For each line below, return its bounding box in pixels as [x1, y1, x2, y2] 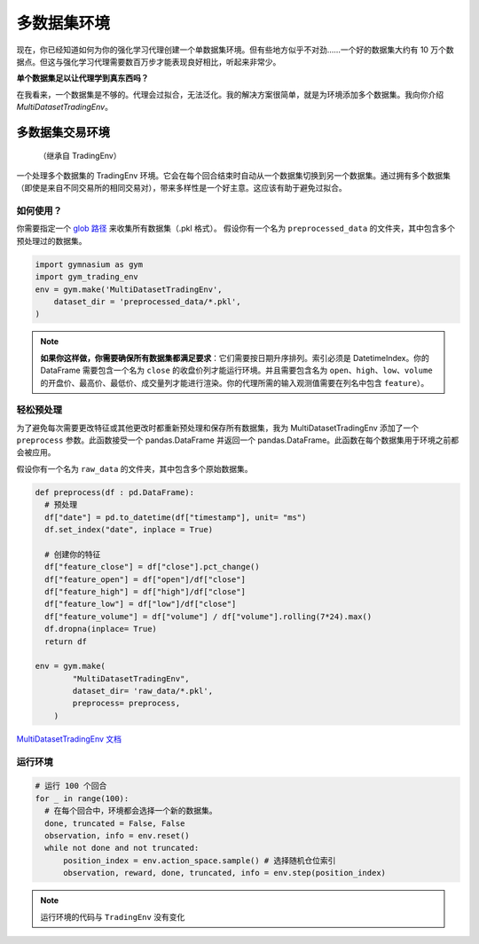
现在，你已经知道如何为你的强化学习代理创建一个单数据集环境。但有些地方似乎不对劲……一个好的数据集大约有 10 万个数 [16, 44, 454, 55]
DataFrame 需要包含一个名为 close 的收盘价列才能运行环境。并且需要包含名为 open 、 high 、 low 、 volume [40, 365, 434, 376]
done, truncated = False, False [44, 818, 185, 829]
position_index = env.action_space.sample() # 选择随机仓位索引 [63, 855, 336, 865]
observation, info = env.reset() [44, 830, 190, 840]
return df [44, 636, 88, 647]
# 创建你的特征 [44, 549, 101, 559]
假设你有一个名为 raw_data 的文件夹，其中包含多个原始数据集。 [16, 463, 253, 474]
